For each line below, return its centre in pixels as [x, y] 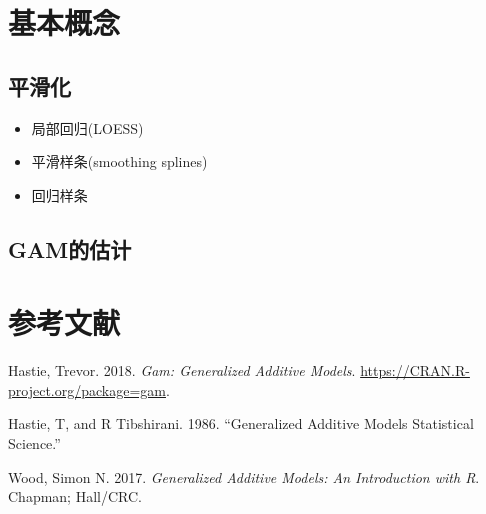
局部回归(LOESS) [87, 127]
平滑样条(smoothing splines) [119, 161]
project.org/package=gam [87, 389]
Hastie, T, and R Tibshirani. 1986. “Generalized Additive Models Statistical [241, 423]
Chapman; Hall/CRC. [75, 496]
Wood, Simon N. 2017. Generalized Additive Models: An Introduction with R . [244, 476]
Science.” [34, 443]
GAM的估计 [70, 248]
